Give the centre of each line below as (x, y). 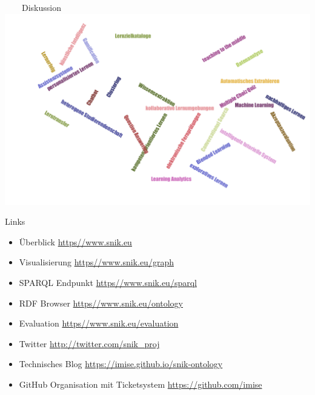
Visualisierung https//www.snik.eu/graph (96, 262)
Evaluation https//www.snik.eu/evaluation (99, 323)
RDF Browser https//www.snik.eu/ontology (101, 303)
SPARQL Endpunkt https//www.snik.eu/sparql (108, 282)
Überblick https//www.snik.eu (75, 241)
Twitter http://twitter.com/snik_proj (89, 343)
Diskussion (41, 7)
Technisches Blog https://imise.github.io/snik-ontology (121, 364)
